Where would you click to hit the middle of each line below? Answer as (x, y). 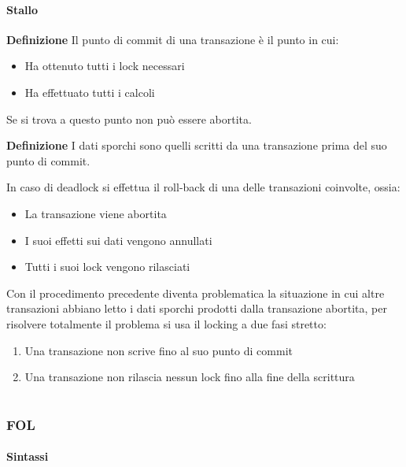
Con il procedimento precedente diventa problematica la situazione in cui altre (196, 293)
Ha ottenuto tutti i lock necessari (105, 66)
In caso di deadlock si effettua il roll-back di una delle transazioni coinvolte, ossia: (203, 187)
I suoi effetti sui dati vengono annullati (118, 240)
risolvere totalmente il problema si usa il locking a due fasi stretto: (166, 323)
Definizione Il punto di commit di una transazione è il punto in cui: (173, 39)
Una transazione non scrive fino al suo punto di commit (159, 350)
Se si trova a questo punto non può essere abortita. (129, 119)
